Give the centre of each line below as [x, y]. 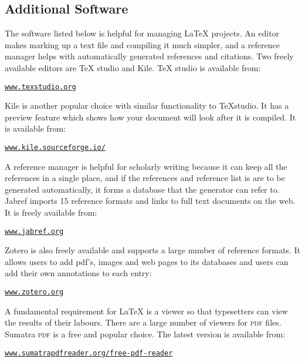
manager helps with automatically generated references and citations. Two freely [149, 56]
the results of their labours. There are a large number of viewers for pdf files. [143, 322]
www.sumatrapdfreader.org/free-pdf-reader [89, 353]
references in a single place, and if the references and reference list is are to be [145, 178]
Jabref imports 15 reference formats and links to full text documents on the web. [150, 201]
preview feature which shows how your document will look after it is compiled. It [150, 117]
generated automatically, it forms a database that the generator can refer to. [142, 189]
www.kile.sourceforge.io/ [55, 148]
